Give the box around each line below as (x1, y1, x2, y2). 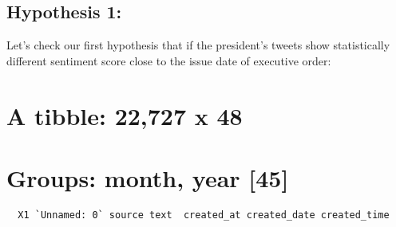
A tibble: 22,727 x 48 (6, 99, 243, 131)
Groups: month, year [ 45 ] (6, 161, 289, 194)
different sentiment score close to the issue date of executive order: (6, 52, 331, 68)
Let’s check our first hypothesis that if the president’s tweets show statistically (6, 37, 390, 53)
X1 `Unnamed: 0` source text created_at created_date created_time (18, 209, 390, 221)
